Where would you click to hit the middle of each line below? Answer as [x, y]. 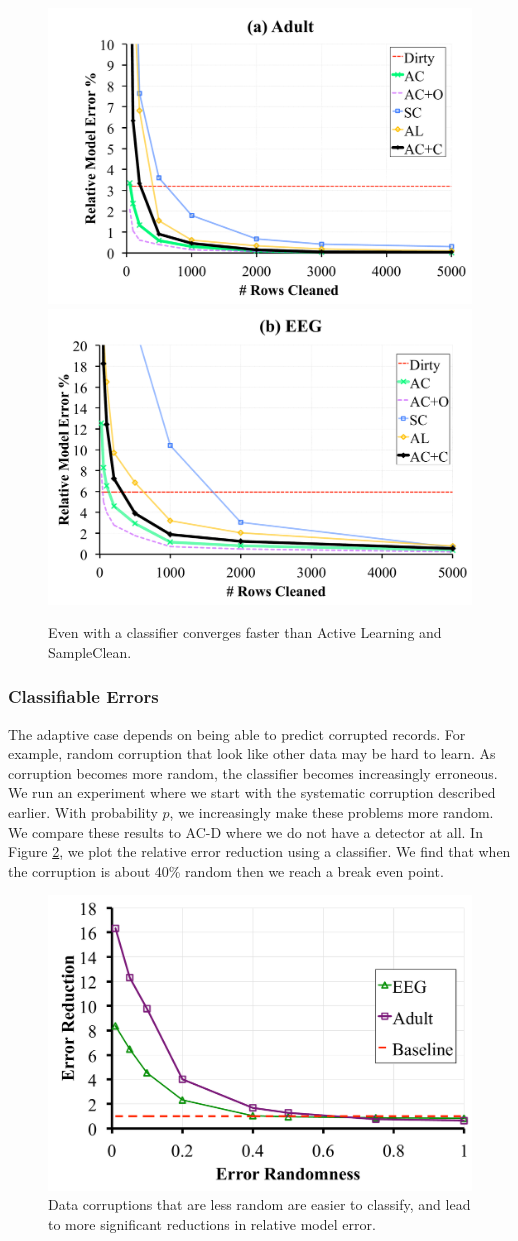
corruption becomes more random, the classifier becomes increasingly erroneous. [253, 772]
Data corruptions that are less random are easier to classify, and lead [259, 1204]
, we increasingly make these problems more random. [331, 812]
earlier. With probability [83, 812]
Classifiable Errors [83, 696]
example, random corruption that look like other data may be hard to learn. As [252, 753]
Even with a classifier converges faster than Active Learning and [245, 632]
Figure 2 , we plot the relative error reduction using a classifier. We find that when [259, 851]
